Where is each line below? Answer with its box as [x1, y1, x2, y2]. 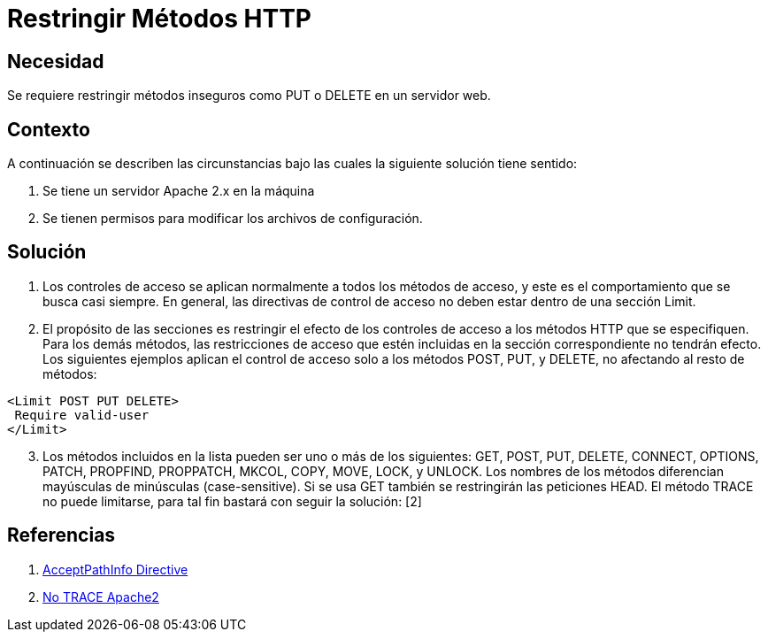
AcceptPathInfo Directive [42, 561, 188, 577]
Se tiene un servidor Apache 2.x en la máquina [42, 183, 315, 199]
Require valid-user [14, 407, 150, 422]
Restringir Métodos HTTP [7, 4, 312, 34]
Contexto [7, 118, 90, 141]
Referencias [7, 524, 116, 547]
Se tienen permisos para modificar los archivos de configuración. [42, 211, 423, 227]
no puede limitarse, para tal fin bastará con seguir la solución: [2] [42, 493, 422, 509]
